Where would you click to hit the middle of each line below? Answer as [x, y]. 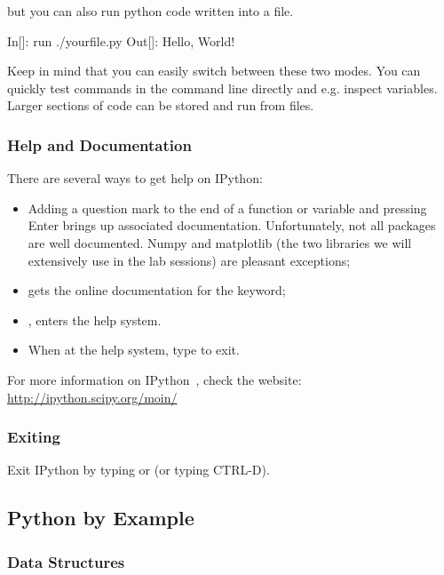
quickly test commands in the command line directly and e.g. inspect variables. [222, 88]
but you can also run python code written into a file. [151, 11]
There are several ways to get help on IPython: [135, 178]
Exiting [34, 437]
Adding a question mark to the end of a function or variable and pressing [227, 208]
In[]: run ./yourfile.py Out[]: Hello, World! [121, 40]
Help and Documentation [99, 144]
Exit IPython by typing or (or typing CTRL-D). [139, 470]
